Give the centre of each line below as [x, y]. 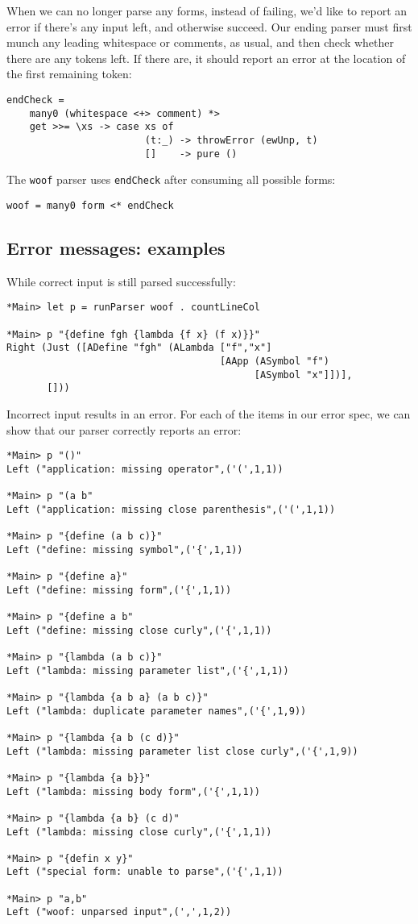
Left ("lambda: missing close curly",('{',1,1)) [139, 832]
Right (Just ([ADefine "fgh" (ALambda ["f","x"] [139, 348]
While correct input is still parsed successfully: [121, 281]
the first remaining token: [69, 74]
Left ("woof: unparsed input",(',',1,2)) [119, 912]
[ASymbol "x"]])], [303, 375]
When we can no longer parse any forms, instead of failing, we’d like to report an [207, 10]
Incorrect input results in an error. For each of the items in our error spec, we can [209, 413]
